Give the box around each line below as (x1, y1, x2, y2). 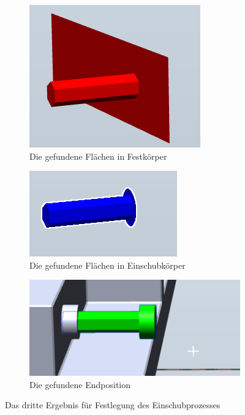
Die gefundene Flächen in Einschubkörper (29, 258, 186, 271)
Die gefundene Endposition (29, 378, 131, 391)
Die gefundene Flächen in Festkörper (29, 149, 167, 162)
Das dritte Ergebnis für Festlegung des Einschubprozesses (5, 398, 221, 411)
